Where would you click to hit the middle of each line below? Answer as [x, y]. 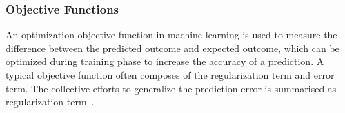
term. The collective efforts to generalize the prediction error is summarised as [171, 88]
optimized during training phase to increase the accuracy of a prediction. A [165, 61]
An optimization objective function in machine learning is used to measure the [171, 35]
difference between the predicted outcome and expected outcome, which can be [172, 48]
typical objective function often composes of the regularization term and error [170, 75]
